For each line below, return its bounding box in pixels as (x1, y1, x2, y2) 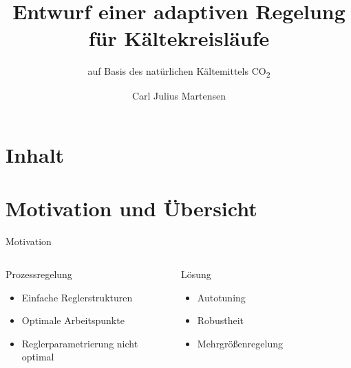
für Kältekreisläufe (88, 24, 270, 52)
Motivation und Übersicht (6, 194, 257, 222)
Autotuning (197, 290, 246, 304)
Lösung (181, 266, 211, 281)
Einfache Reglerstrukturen (21, 290, 133, 304)
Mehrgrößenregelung (197, 336, 283, 350)
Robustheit (197, 313, 244, 327)
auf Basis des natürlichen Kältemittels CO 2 (87, 64, 270, 80)
